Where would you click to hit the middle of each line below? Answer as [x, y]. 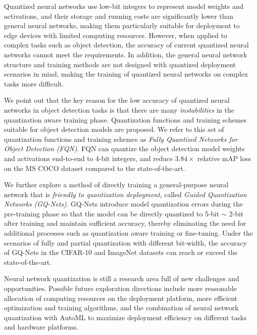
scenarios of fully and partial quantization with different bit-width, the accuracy [126, 242]
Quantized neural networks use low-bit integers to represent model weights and [124, 6]
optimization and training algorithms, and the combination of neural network [121, 308]
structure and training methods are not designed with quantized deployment [120, 64]
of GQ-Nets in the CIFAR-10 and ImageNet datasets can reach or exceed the [121, 252]
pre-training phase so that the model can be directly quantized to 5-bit [112, 213]
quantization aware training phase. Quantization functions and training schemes [126, 119]
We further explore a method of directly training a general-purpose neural [116, 185]
